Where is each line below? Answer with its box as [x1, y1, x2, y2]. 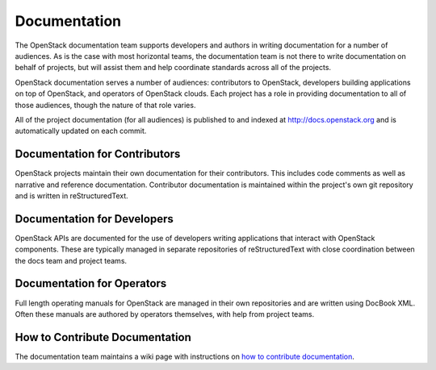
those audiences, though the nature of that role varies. [15, 100, 196, 110]
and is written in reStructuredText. [15, 190, 128, 201]
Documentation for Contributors [15, 148, 181, 161]
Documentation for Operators [15, 276, 167, 290]
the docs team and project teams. [15, 256, 128, 265]
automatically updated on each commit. [15, 126, 147, 136]
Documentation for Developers [15, 212, 174, 226]
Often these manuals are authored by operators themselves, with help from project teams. [15, 309, 315, 318]
